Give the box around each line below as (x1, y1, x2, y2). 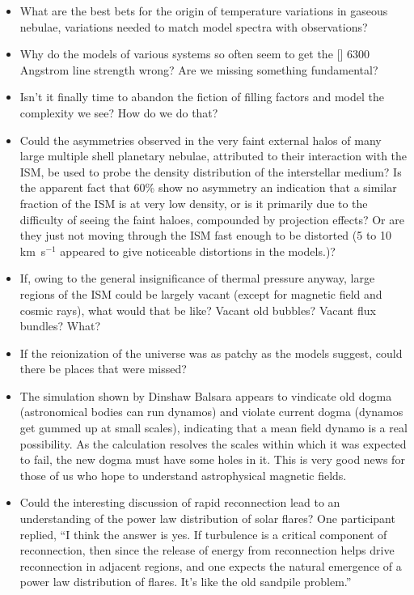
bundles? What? (19, 317, 101, 334)
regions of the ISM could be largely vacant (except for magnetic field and (19, 285, 382, 302)
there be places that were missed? (19, 360, 187, 377)
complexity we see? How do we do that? (19, 104, 218, 121)
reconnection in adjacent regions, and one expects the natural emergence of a (19, 557, 402, 574)
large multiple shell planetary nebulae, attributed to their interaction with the (19, 147, 408, 164)
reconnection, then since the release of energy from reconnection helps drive (19, 542, 395, 559)
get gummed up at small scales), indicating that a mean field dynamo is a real (19, 419, 408, 436)
